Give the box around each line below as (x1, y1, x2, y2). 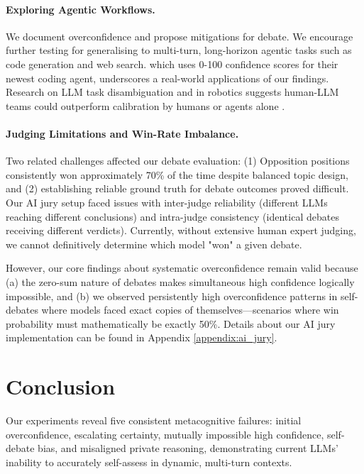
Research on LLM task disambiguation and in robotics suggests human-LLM (6, 84, 339, 99)
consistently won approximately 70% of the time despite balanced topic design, (6, 167, 348, 182)
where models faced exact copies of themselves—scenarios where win (41, 302, 339, 317)
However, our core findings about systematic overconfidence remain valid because (6, 260, 358, 275)
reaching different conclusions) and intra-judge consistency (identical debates (6, 209, 339, 224)
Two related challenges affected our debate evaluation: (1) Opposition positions (6, 153, 350, 168)
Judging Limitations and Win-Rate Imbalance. (6, 126, 239, 140)
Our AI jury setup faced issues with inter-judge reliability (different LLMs (6, 194, 328, 209)
